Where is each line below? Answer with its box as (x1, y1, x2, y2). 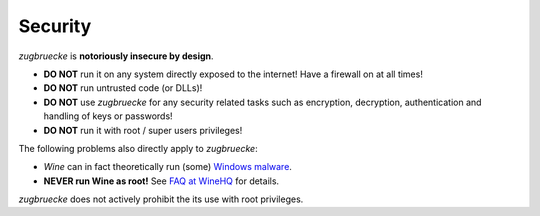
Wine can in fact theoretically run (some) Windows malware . (43, 161, 292, 173)
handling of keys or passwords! (43, 110, 174, 122)
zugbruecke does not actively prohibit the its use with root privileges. (18, 193, 304, 205)
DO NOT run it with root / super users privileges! (43, 124, 243, 136)
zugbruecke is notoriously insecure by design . (18, 50, 214, 62)
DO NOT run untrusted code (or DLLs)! (43, 82, 203, 94)
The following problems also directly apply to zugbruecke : (18, 142, 259, 154)
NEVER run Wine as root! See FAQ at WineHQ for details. (43, 175, 280, 187)
